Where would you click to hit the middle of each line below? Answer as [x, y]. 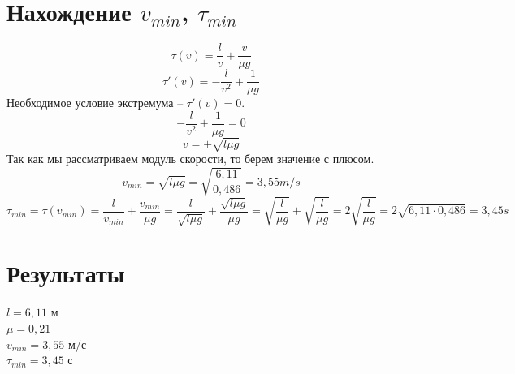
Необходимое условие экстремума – [95, 103]
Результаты [66, 273]
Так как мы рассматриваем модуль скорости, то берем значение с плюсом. [190, 159]
